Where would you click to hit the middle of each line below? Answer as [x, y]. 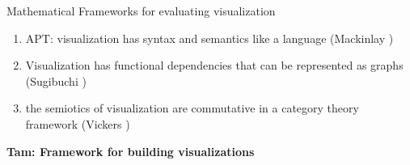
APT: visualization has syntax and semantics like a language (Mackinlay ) [209, 38]
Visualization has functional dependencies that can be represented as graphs [214, 65]
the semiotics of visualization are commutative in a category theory [192, 108]
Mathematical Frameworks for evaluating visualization [141, 11]
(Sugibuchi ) [56, 80]
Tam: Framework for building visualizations [131, 151]
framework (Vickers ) [78, 123]
